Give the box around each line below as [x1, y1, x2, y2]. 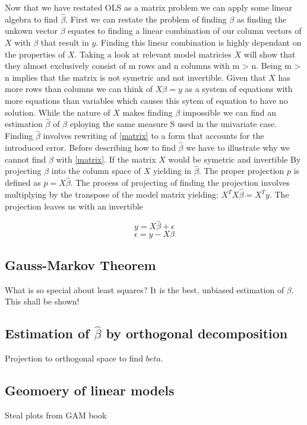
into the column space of [51, 164, 141, 177]
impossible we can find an [182, 106, 277, 118]
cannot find [5, 153, 46, 165]
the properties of [5, 47, 65, 60]
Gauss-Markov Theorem [5, 255, 156, 274]
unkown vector [5, 24, 58, 37]
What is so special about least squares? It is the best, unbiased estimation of [5, 283, 284, 296]
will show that [243, 47, 296, 60]
